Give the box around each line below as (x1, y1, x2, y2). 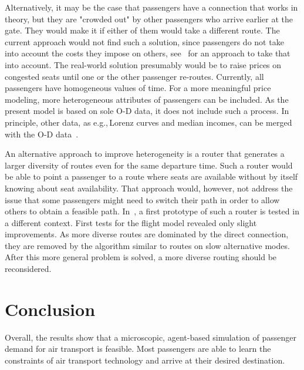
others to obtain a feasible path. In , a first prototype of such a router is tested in (5, 205, 299, 217)
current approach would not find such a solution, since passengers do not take (5, 35, 284, 48)
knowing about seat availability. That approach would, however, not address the (5, 181, 293, 194)
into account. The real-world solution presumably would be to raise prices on (5, 58, 282, 70)
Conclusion (5, 297, 96, 321)
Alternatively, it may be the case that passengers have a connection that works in (5, 1, 298, 13)
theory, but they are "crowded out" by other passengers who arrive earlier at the (5, 12, 293, 25)
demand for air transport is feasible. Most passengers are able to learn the (5, 342, 271, 355)
